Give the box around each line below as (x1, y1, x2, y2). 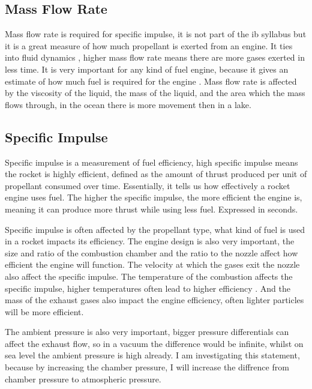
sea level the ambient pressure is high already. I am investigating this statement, (5, 349, 300, 361)
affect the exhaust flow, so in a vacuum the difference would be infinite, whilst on (5, 337, 304, 349)
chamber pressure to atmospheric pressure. (5, 372, 161, 385)
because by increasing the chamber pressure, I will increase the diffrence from (5, 361, 289, 373)
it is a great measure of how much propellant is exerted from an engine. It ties (5, 39, 293, 52)
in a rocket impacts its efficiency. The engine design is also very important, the (5, 235, 295, 247)
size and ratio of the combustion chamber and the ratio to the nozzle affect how (5, 246, 298, 259)
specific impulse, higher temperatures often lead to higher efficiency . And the (5, 282, 290, 294)
